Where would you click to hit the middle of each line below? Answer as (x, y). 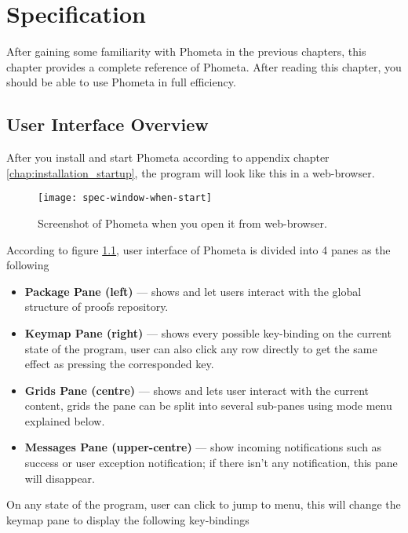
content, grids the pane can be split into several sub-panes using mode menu (208, 405)
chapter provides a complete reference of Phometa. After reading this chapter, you (204, 66)
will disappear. (60, 478)
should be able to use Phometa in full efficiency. (121, 82)
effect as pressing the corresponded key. (119, 364)
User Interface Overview (107, 124)
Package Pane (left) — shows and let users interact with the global (193, 291)
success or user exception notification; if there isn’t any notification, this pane (211, 463)
